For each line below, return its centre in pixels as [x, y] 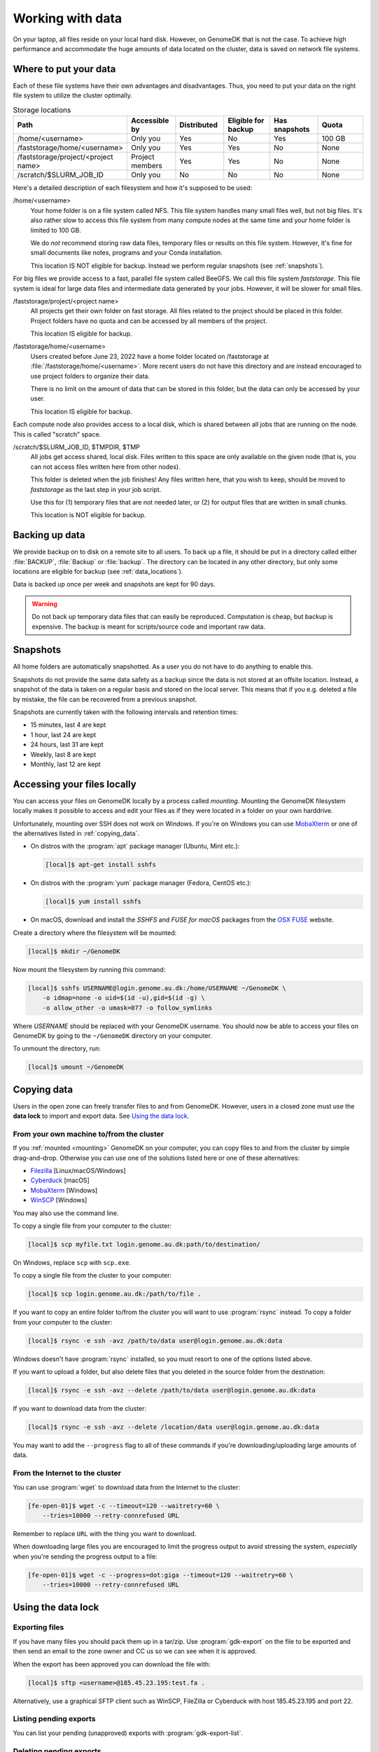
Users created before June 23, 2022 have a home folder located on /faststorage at [150, 356]
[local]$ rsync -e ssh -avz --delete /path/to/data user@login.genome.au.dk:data [172, 1390]
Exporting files [38, 1627]
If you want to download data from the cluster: [80, 1409]
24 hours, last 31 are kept [67, 745]
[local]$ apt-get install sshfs [101, 865]
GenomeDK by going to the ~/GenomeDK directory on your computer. [113, 1035]
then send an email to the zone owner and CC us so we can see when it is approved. [135, 1651]
